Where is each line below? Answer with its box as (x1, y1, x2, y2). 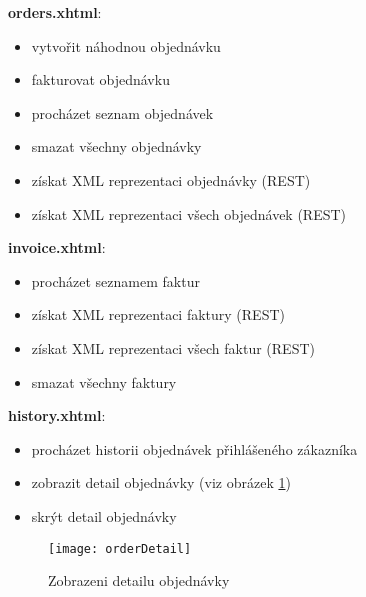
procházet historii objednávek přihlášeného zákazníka (31, 438, 358, 459)
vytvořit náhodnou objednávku (31, 35, 221, 56)
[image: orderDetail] (48, 541, 192, 556)
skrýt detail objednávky (31, 505, 177, 526)
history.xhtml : (8, 405, 106, 426)
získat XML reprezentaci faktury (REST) (31, 304, 285, 325)
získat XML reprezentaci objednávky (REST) (31, 169, 311, 190)
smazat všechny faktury (31, 371, 177, 392)
